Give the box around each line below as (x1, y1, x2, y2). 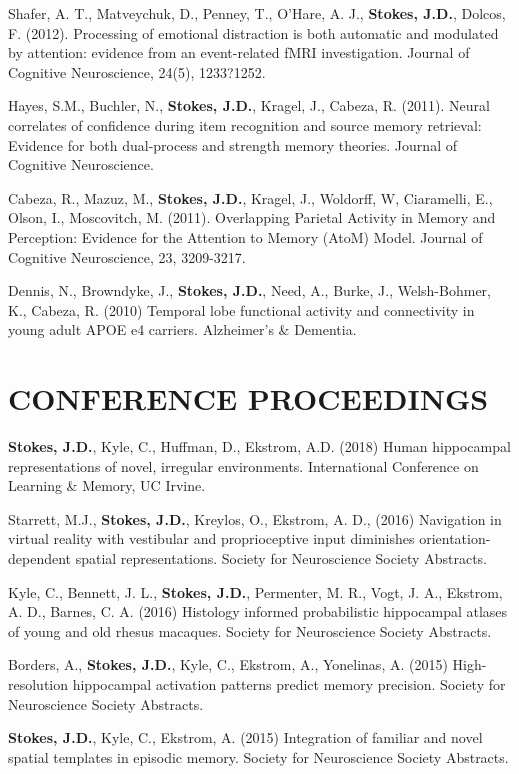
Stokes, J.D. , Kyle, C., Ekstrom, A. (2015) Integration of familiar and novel (8, 727, 483, 748)
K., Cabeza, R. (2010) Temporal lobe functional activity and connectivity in (8, 299, 475, 320)
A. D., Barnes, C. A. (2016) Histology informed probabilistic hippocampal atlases (8, 601, 508, 622)
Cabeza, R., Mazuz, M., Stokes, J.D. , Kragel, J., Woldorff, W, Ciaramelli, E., (8, 187, 493, 208)
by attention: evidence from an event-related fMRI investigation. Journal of (8, 42, 470, 63)
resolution (8, 673, 69, 694)
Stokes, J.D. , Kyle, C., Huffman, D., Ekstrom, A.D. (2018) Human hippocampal (8, 436, 511, 457)
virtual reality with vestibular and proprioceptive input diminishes (8, 528, 415, 549)
